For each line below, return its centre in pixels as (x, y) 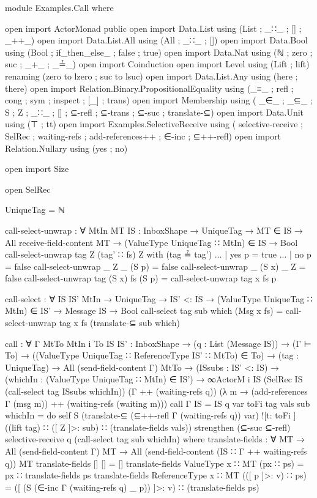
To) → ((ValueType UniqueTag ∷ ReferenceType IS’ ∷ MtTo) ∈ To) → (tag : (152, 355)
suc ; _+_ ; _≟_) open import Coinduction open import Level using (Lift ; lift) (157, 64)
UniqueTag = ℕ (35, 210)
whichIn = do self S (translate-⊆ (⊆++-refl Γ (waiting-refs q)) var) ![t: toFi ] (151, 415)
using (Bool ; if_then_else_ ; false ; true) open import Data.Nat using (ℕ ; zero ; (159, 52)
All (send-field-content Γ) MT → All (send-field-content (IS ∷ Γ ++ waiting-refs (156, 451)
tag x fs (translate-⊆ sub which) (119, 323)
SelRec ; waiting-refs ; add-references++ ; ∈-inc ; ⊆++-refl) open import (143, 136)
